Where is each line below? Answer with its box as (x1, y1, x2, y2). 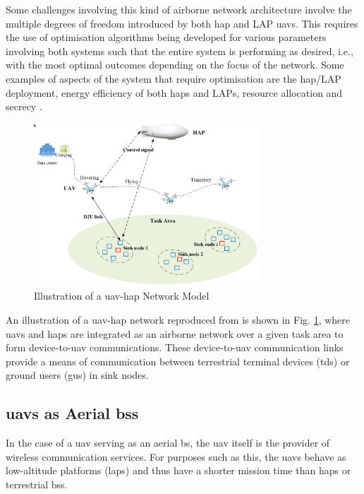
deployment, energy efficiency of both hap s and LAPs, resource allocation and (6, 85, 343, 100)
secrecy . (6, 99, 42, 114)
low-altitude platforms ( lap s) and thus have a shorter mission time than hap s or (6, 463, 351, 478)
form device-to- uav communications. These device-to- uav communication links (6, 340, 344, 355)
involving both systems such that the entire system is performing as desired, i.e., (6, 43, 353, 58)
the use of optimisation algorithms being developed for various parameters (6, 30, 327, 45)
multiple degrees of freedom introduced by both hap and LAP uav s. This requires (6, 16, 358, 30)
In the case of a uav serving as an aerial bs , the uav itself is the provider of (6, 435, 330, 450)
